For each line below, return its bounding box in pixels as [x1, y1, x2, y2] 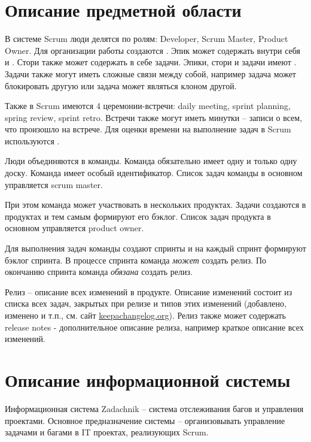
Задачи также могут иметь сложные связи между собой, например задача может [5, 67, 296, 80]
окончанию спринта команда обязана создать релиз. [5, 265, 193, 278]
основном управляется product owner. [5, 222, 144, 234]
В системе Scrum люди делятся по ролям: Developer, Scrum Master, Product [5, 32, 288, 45]
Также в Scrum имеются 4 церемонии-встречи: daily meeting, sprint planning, [5, 99, 291, 112]
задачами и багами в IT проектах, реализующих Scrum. [5, 426, 209, 438]
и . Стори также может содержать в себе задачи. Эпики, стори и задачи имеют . [5, 56, 297, 68]
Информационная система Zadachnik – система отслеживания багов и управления [5, 402, 304, 414]
